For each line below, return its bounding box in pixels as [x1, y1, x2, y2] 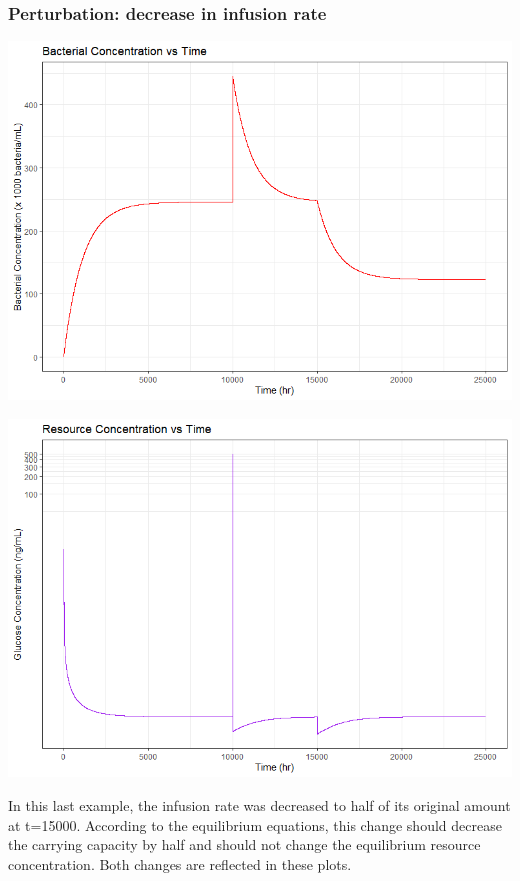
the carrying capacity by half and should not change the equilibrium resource [8, 834, 481, 855]
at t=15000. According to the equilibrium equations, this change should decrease [8, 814, 502, 835]
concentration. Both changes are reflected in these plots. [8, 853, 352, 874]
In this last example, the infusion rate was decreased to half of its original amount [8, 795, 511, 815]
